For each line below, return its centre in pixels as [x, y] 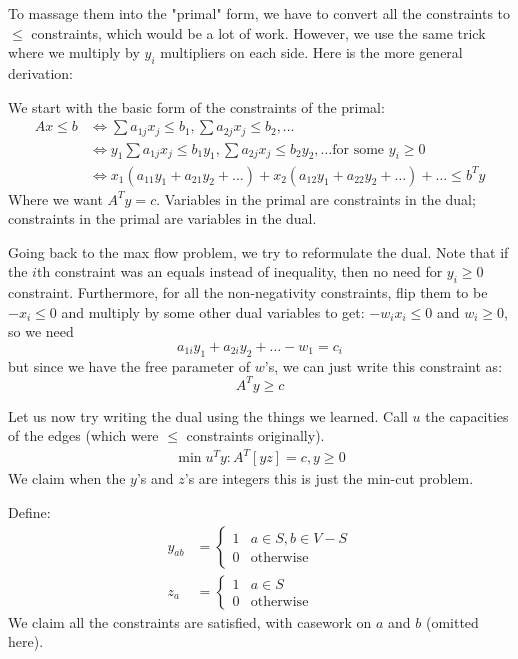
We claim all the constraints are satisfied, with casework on [190, 621]
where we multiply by [74, 52]
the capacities [467, 415]
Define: [29, 512]
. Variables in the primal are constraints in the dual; [316, 198]
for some [358, 149]
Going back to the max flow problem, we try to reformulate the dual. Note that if [258, 251]
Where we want [55, 198]
